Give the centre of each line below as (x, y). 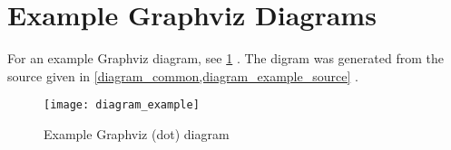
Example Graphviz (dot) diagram (137, 133)
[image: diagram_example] (122, 105)
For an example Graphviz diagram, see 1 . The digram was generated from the (225, 58)
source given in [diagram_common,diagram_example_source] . (183, 75)
